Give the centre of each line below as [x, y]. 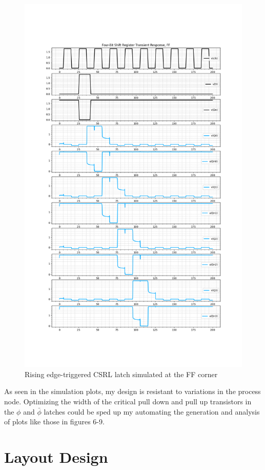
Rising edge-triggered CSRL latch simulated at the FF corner [121, 374]
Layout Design [56, 456]
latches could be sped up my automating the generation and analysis [152, 411]
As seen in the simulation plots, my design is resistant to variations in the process [132, 391]
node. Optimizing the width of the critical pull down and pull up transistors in [128, 401]
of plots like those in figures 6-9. [54, 422]
